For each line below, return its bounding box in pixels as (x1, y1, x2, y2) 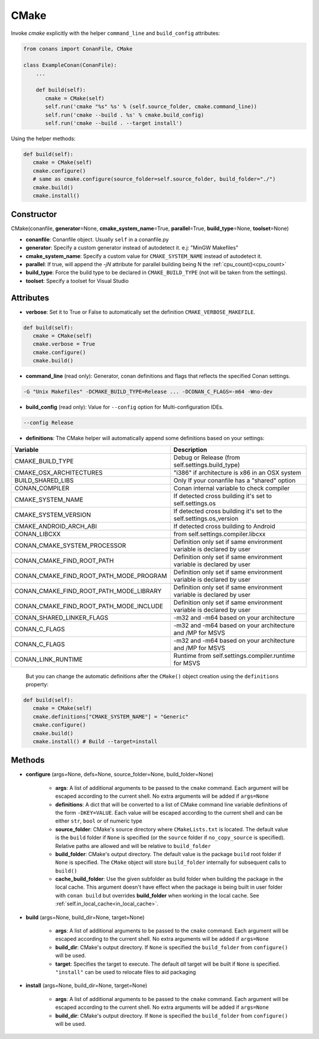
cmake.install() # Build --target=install (32, 738, 158, 745)
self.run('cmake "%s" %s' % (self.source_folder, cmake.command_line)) (45, 104, 257, 110)
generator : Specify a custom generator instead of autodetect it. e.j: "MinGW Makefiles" (25, 244, 239, 251)
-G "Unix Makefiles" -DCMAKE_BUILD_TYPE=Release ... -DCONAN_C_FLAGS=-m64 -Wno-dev (23, 388, 273, 395)
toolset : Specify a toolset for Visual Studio (25, 277, 129, 284)
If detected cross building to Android (173, 522, 276, 530)
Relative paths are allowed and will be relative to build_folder (55, 842, 211, 849)
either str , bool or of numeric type (55, 817, 142, 825)
